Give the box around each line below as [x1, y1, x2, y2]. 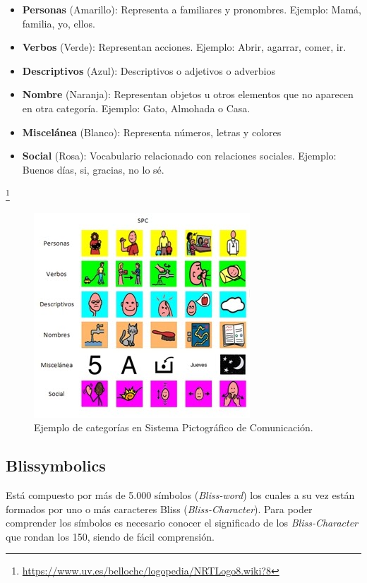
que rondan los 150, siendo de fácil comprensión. [6, 529, 215, 543]
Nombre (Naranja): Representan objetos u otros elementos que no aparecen [22, 87, 354, 102]
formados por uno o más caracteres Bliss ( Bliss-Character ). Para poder [6, 501, 313, 516]
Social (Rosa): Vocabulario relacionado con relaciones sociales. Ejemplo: [22, 148, 337, 163]
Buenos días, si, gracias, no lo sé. [22, 162, 164, 176]
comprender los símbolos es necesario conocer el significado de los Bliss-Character [6, 515, 359, 530]
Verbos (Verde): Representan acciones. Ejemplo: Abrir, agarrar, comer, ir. [22, 40, 347, 54]
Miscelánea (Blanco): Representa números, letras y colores [22, 124, 282, 139]
